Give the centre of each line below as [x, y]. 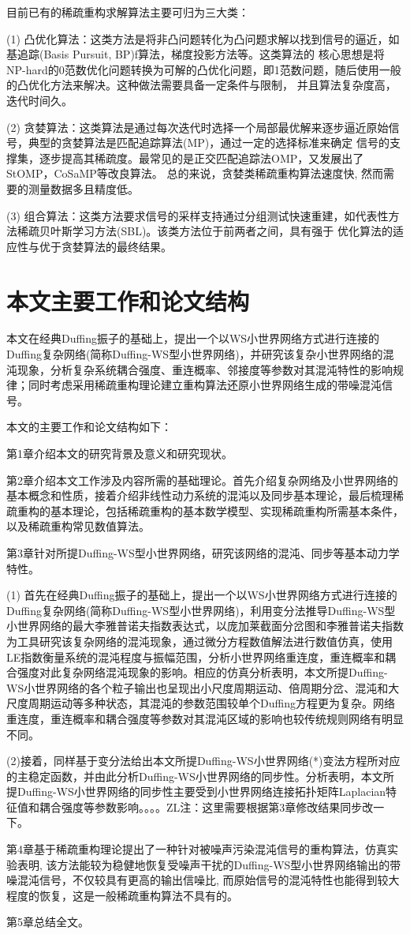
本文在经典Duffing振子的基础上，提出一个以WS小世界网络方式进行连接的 [193, 338]
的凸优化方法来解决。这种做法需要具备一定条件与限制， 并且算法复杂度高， [201, 85]
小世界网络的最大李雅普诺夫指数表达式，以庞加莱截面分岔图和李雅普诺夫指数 [205, 626]
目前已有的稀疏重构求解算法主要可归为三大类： [128, 12]
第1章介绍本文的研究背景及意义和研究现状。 [119, 453]
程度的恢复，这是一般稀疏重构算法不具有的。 [122, 895]
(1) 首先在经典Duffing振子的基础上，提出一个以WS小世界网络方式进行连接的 [202, 595]
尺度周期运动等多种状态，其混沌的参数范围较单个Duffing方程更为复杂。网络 [201, 703]
